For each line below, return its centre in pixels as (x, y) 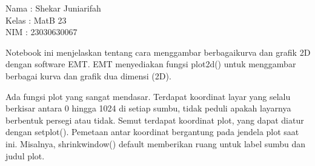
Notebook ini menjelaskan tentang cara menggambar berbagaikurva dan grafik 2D (158, 52)
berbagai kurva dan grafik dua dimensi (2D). (88, 75)
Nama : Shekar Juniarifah (53, 8)
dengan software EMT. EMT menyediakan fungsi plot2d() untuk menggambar (151, 64)
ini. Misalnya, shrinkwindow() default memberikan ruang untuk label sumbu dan (156, 143)
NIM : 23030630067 (41, 32)
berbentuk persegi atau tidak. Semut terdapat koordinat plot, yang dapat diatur (155, 120)
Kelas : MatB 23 (36, 20)
